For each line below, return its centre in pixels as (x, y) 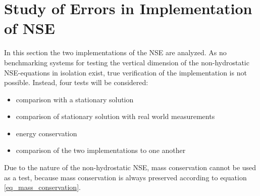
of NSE (30, 28)
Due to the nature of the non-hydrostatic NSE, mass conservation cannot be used (130, 167)
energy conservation (46, 133)
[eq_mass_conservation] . (42, 187)
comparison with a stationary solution (75, 99)
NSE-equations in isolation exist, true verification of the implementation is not (125, 72)
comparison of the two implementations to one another (101, 150)
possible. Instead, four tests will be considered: (76, 82)
